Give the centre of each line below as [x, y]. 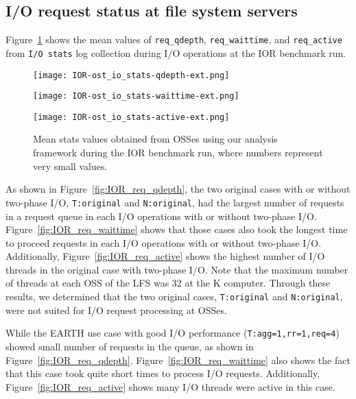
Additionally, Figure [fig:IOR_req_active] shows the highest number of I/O [165, 256]
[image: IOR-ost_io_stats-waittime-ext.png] [136, 96]
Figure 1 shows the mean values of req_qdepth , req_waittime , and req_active [174, 39]
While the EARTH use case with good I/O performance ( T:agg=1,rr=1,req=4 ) [173, 333]
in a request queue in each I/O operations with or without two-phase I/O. [161, 216]
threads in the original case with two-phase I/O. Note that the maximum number [177, 269]
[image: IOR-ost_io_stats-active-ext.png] [131, 117]
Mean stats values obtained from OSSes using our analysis [155, 139]
